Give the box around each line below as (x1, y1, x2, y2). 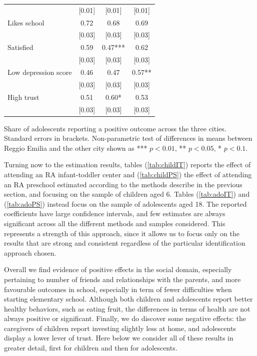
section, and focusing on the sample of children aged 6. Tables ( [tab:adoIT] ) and (4, 189, 250, 199)
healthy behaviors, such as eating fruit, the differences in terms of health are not (4, 303, 250, 314)
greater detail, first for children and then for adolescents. (4, 343, 177, 353)
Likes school (7, 17, 44, 27)
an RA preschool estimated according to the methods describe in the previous (4, 179, 242, 189)
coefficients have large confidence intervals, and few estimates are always (4, 208, 225, 219)
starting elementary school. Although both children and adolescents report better (4, 294, 253, 304)
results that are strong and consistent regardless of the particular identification (4, 238, 245, 248)
